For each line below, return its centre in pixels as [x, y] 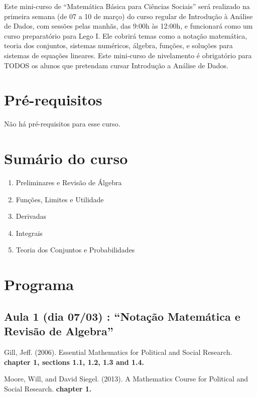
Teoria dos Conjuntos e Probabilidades [75, 250]
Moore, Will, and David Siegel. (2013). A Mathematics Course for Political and [126, 379]
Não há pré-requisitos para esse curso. [62, 124]
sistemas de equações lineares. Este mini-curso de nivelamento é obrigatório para [128, 55]
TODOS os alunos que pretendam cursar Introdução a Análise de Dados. [116, 65]
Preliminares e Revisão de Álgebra [69, 182]
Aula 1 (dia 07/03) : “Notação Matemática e [122, 316]
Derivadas [31, 216]
